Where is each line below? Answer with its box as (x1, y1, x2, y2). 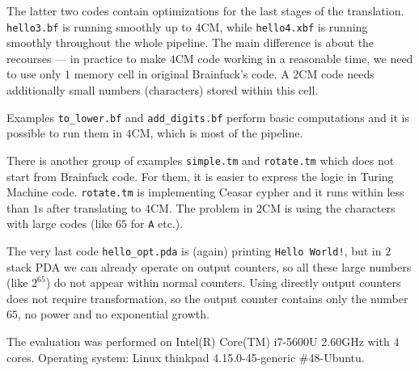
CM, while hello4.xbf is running (201, 18, 368, 35)
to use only (6, 65, 61, 82)
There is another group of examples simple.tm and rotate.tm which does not (6, 151, 395, 168)
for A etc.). (130, 215, 184, 232)
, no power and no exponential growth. (18, 306, 209, 323)
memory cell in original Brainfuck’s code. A (74, 65, 290, 82)
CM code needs (298, 65, 375, 82)
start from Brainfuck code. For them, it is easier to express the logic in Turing (6, 167, 394, 184)
